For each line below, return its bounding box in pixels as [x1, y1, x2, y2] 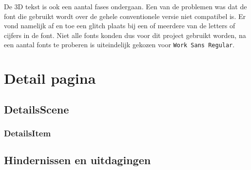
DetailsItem [4, 127, 51, 139]
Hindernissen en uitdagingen [4, 152, 151, 168]
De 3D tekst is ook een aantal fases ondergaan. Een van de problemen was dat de [4, 1, 247, 11]
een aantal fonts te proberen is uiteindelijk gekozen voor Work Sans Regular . [4, 39, 235, 50]
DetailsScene [4, 101, 69, 116]
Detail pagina [4, 68, 96, 88]
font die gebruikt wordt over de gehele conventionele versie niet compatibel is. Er [4, 11, 246, 21]
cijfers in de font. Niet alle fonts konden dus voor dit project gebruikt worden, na [4, 30, 246, 40]
